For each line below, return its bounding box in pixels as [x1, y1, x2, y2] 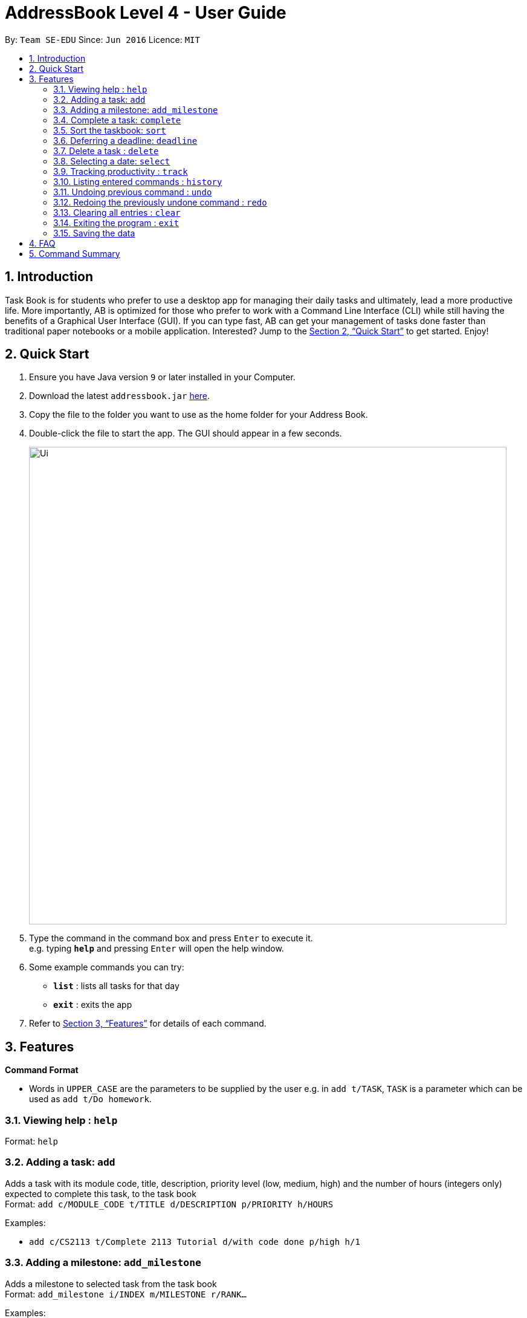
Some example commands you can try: [29, 962, 184, 973]
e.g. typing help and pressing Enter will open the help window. [29, 943, 284, 954]
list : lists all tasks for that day [53, 981, 179, 992]
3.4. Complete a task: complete [53, 114, 181, 125]
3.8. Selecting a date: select [53, 155, 170, 166]
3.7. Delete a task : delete [53, 145, 159, 156]
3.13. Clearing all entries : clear [53, 207, 181, 218]
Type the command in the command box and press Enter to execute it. [29, 933, 313, 944]
